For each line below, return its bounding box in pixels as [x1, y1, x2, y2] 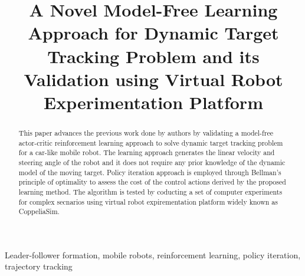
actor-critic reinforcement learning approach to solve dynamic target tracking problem [18, 137, 283, 147]
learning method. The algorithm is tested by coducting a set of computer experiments [18, 186, 283, 196]
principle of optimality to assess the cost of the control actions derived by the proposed [18, 177, 286, 187]
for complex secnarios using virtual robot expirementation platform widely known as [18, 196, 278, 206]
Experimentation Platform [44, 90, 263, 114]
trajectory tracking [5, 260, 73, 272]
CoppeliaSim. [18, 206, 60, 216]
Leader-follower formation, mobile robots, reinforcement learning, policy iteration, [5, 248, 301, 261]
